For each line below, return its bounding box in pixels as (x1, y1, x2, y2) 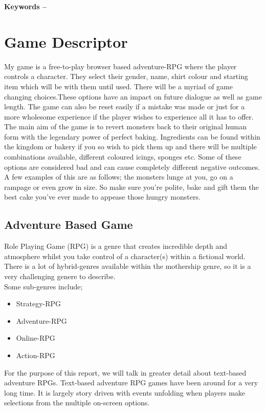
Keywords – (4, 1, 47, 11)
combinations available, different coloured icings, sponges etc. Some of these (4, 151, 241, 162)
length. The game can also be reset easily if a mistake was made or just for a (4, 101, 245, 112)
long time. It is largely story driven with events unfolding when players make (4, 387, 246, 398)
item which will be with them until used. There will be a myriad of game (4, 81, 233, 91)
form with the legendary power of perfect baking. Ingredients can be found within (4, 131, 260, 142)
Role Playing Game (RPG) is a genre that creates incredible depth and (4, 241, 228, 251)
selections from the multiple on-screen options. (4, 397, 150, 408)
